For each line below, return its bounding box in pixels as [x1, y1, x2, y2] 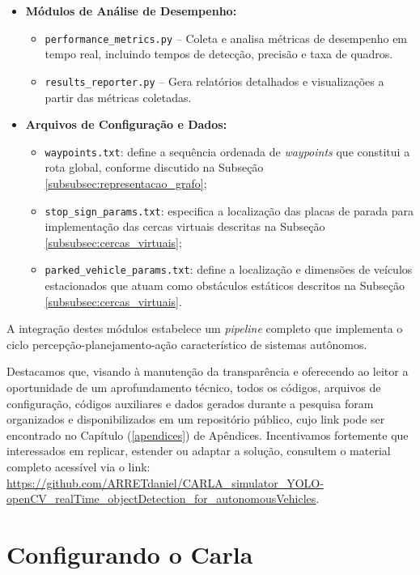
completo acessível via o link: [6, 458, 151, 475]
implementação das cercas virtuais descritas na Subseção [45, 218, 325, 235]
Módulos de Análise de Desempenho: [25, 2, 237, 19]
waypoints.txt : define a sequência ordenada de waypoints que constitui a [45, 143, 410, 160]
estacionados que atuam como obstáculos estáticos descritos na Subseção [45, 277, 405, 294]
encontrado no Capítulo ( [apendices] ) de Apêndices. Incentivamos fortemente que [6, 426, 409, 443]
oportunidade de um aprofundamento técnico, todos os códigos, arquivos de [6, 379, 381, 395]
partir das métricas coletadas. [45, 88, 192, 105]
